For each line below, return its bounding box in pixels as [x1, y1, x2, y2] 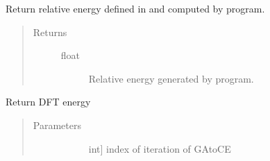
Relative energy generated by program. [88, 71, 254, 85]
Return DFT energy [6, 94, 91, 109]
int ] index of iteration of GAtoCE [88, 141, 231, 155]
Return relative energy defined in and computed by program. [6, 1, 265, 15]
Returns [33, 24, 67, 39]
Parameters [33, 117, 81, 132]
